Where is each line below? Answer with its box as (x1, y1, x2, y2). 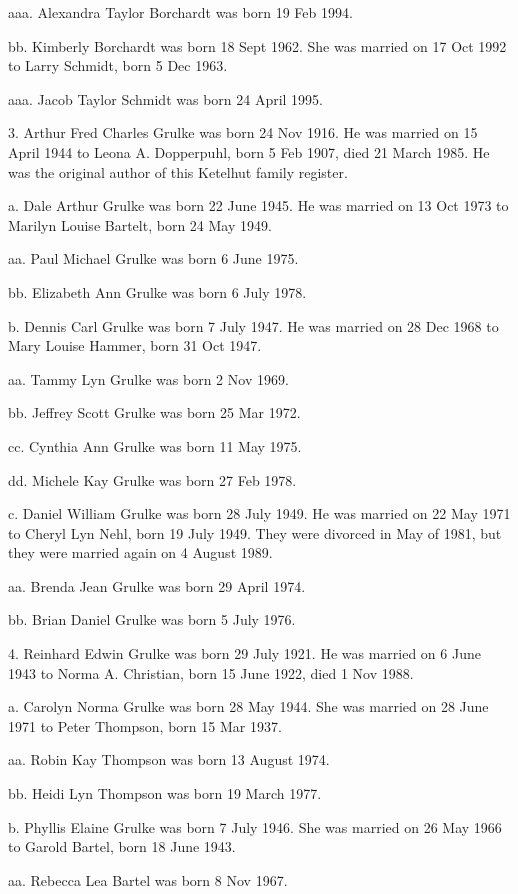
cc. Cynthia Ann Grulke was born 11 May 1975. (8, 435, 302, 456)
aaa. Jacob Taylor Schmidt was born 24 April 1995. (8, 88, 324, 109)
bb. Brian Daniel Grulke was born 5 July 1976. (8, 609, 296, 630)
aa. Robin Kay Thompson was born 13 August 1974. (8, 749, 330, 770)
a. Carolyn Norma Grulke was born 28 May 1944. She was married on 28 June (8, 696, 489, 717)
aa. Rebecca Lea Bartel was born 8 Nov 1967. (8, 869, 288, 890)
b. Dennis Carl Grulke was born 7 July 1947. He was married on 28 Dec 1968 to (8, 315, 499, 336)
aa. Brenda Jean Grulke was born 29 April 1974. (8, 575, 306, 596)
